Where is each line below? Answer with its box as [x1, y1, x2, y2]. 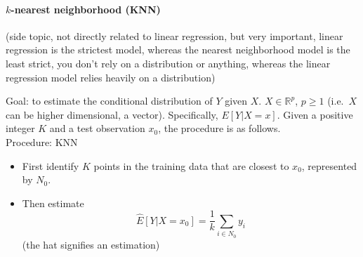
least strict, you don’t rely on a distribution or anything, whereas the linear [6, 55, 331, 70]
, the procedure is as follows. [158, 121, 281, 136]
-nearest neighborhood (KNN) [11, 1, 161, 16]
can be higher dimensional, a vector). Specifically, [6, 107, 218, 121]
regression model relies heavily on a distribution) [6, 70, 216, 84]
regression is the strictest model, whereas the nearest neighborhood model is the [6, 42, 350, 57]
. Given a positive [277, 107, 353, 121]
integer [6, 121, 35, 136]
